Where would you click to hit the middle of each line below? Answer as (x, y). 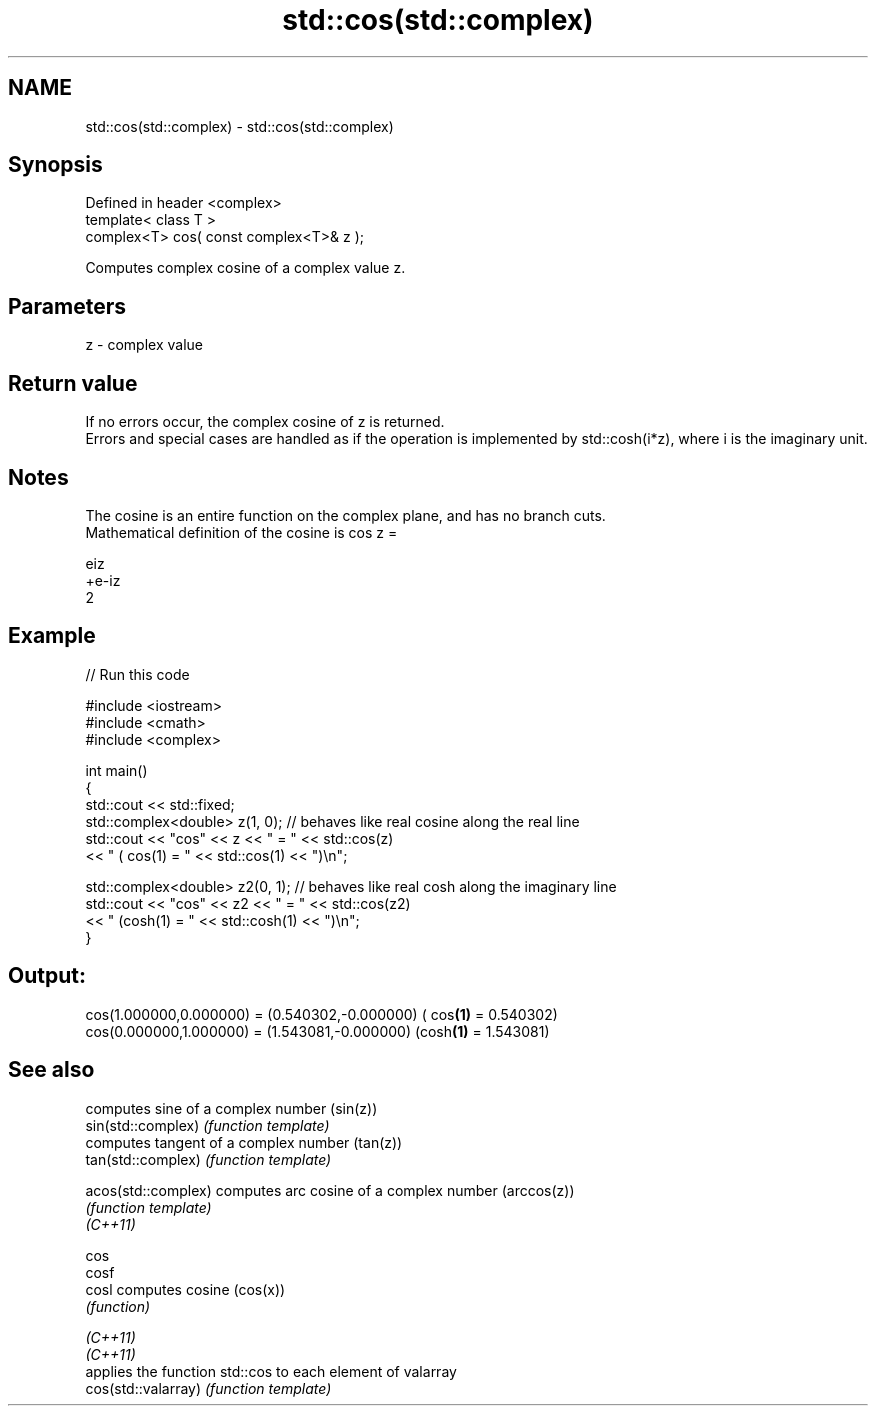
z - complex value (144, 345)
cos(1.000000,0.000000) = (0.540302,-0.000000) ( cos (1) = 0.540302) (321, 1014)
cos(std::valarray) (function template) (208, 1388)
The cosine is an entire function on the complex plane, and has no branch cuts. (345, 515)
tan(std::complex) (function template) (208, 1159)
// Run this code (137, 674)
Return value (73, 383)
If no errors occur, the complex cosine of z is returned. (265, 422)
